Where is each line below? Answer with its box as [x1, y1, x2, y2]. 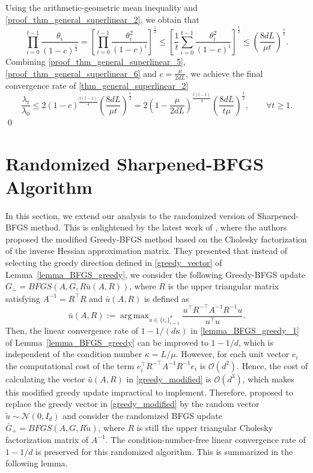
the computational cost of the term [5, 359, 135, 372]
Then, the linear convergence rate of [5, 324, 138, 336]
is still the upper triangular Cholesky [136, 421, 273, 433]
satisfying [5, 292, 40, 304]
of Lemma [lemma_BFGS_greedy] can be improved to [5, 336, 208, 348]
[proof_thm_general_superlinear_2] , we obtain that [5, 13, 200, 25]
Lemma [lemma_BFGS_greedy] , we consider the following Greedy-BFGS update [5, 268, 306, 280]
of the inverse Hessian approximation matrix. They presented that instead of [5, 244, 288, 257]
